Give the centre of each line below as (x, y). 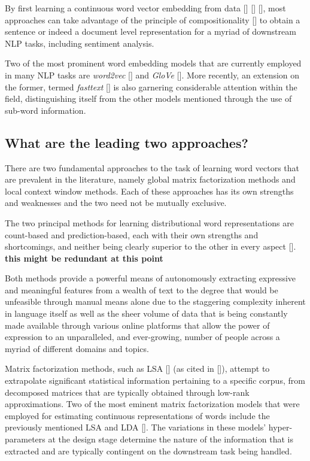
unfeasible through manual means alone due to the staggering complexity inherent (155, 301)
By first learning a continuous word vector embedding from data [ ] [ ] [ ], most (145, 8)
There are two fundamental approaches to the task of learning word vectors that (152, 167)
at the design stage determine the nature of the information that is (171, 439)
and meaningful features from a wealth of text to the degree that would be (142, 289)
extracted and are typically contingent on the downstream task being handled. (148, 451)
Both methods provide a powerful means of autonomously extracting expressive (151, 278)
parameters (25, 439)
